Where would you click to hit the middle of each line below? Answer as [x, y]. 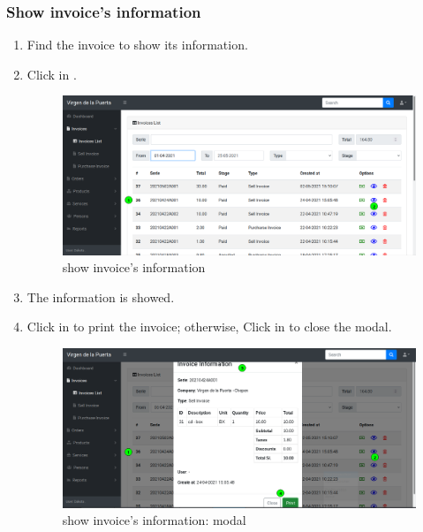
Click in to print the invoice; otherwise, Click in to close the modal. [209, 327]
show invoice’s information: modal [154, 520]
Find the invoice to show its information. [137, 45]
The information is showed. [101, 296]
